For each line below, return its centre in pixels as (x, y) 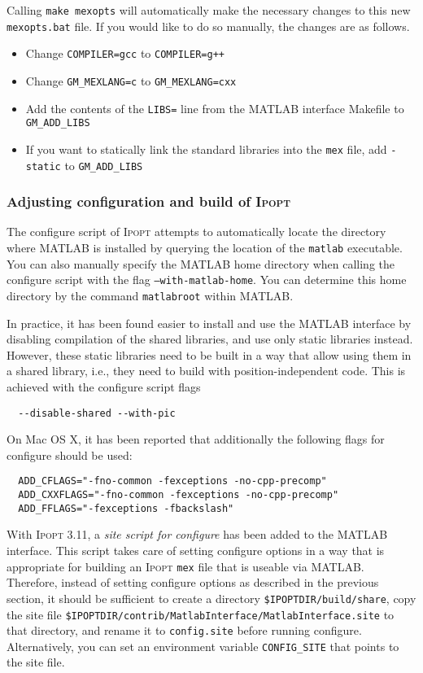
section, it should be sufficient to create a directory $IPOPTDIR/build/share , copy (211, 598)
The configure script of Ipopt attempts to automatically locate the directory (196, 232)
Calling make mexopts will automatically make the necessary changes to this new (209, 10)
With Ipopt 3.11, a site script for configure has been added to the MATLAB (197, 534)
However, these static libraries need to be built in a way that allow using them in (209, 354)
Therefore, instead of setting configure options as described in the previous (193, 582)
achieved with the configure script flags (104, 387)
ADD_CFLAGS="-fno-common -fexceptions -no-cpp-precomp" (172, 481)
